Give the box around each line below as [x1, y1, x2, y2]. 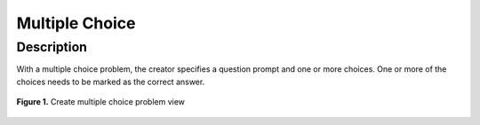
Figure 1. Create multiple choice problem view [16, 97, 186, 107]
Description [16, 39, 88, 55]
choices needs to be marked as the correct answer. [16, 76, 205, 87]
